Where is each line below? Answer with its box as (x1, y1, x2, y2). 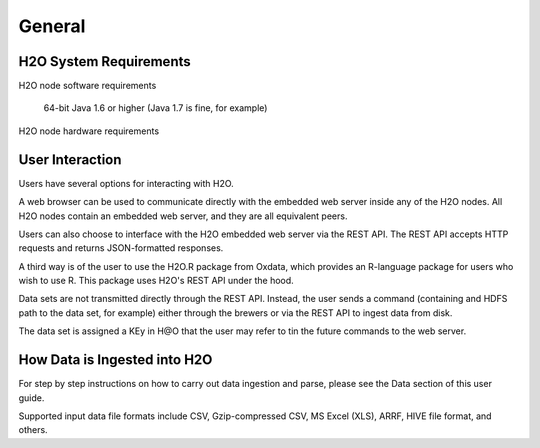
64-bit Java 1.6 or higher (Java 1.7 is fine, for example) (43, 102, 268, 114)
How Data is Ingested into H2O (18, 351, 213, 369)
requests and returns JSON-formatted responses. (18, 242, 224, 254)
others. (18, 424, 49, 436)
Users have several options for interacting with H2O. (18, 177, 234, 189)
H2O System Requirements (18, 53, 191, 70)
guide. (18, 391, 45, 404)
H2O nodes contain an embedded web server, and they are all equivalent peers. (18, 210, 348, 222)
